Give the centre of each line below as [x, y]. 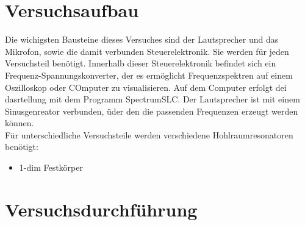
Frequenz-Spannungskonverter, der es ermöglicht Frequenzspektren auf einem [149, 75]
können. [20, 123]
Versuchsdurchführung [101, 209]
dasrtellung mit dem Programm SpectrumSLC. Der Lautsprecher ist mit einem [152, 99]
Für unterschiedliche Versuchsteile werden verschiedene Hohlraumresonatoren [149, 134]
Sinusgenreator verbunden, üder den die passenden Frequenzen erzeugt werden [152, 111]
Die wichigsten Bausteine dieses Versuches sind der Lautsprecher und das [142, 39]
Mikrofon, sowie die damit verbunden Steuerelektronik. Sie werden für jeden [147, 51]
